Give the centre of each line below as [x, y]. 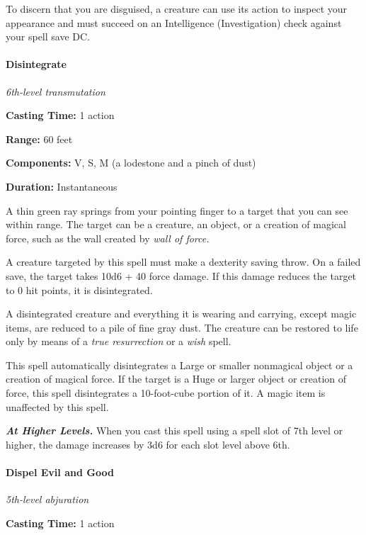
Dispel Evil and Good [60, 472]
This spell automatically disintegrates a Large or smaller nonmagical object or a [179, 365]
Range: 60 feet [39, 139]
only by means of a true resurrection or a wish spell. [119, 341]
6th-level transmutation [56, 91]
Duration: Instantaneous [62, 186]
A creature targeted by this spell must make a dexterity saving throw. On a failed [183, 262]
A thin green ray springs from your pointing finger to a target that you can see [177, 210]
